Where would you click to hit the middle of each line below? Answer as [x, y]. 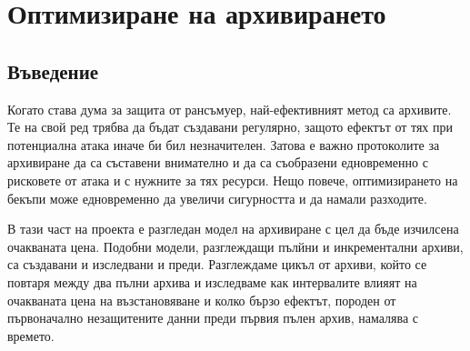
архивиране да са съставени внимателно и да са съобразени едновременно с [218, 162]
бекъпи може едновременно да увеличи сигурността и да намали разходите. [217, 198]
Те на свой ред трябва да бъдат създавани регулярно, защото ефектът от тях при [230, 127]
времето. [31, 335]
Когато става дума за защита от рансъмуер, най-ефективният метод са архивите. [230, 109]
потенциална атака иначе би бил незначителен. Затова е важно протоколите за [224, 144]
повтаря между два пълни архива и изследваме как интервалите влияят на [212, 281]
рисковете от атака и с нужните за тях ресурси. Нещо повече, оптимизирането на [233, 180]
